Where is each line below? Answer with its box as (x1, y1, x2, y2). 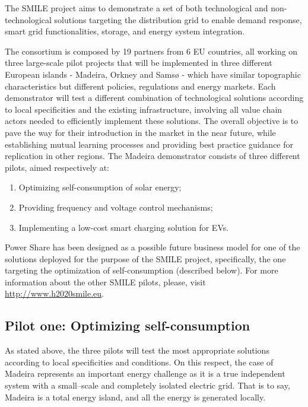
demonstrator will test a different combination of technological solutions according (5, 91, 304, 104)
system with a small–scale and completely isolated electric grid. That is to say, (5, 379, 290, 392)
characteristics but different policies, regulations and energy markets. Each (5, 80, 276, 92)
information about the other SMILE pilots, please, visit (5, 275, 206, 288)
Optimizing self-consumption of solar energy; (18, 181, 182, 193)
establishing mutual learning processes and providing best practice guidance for (5, 138, 294, 150)
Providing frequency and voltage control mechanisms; (18, 201, 213, 213)
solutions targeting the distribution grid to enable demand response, (54, 13, 302, 26)
